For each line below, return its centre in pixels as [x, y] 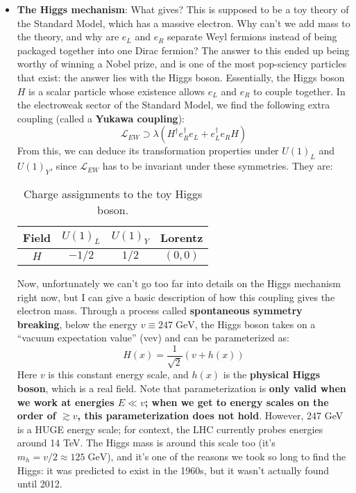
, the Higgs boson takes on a [255, 324]
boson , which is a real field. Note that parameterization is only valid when [181, 388]
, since [63, 166]
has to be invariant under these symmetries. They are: [218, 166]
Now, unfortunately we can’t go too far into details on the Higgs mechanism [179, 283]
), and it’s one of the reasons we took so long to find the [227, 456]
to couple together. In [299, 91]
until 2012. [40, 484]
